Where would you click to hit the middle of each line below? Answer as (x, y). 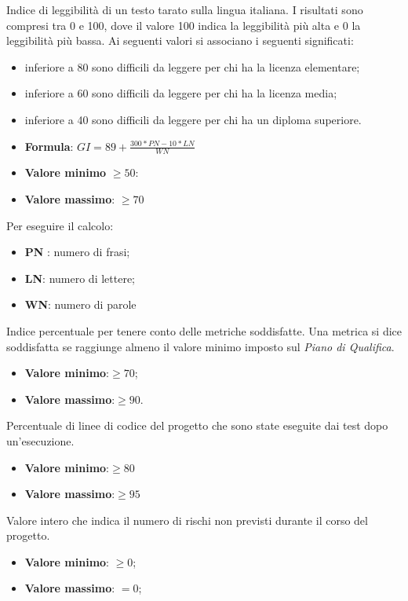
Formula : (49, 146)
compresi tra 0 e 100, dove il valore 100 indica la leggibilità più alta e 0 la (184, 25)
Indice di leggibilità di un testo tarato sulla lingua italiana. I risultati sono (185, 9)
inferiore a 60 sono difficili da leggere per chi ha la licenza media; (181, 93)
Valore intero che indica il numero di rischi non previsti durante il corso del (187, 520)
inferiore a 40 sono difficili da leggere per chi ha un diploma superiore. (193, 119)
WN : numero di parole (80, 304)
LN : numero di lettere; (80, 278)
